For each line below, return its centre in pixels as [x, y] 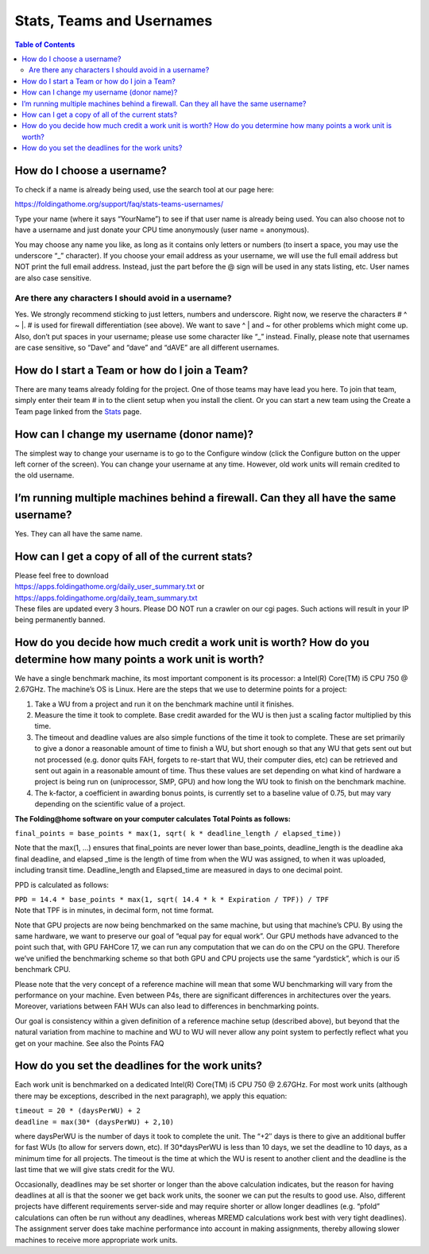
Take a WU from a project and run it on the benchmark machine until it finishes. [164, 704]
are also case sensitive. [53, 277]
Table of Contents [45, 45]
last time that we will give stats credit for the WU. [95, 1170]
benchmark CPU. [43, 970]
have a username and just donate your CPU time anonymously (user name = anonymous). [162, 230]
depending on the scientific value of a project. [110, 804]
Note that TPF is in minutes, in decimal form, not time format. [114, 911]
